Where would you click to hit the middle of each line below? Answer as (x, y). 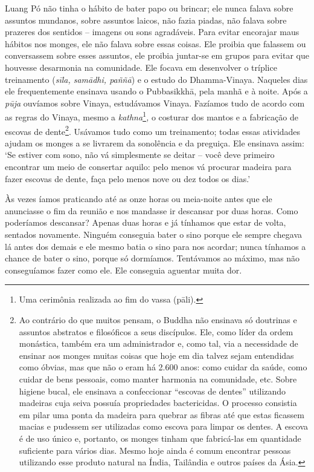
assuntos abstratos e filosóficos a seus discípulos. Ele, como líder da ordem (156, 331)
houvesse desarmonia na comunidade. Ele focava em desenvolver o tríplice (141, 67)
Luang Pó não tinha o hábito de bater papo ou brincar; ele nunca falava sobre (149, 8)
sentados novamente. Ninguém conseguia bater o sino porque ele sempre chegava (153, 234)
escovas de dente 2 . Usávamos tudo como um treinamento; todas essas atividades (153, 130)
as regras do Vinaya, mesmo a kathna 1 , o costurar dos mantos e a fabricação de (152, 116)
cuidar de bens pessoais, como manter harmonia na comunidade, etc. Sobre (158, 379)
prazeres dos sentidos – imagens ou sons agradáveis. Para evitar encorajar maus (152, 32)
